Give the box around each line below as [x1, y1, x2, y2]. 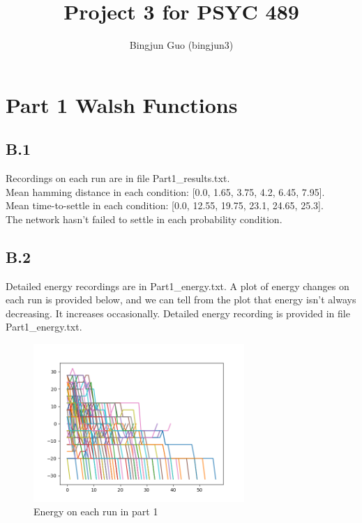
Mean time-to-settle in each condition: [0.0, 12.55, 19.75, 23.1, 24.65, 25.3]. [6, 198, 324, 213]
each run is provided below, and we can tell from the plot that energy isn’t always [6, 292, 356, 307]
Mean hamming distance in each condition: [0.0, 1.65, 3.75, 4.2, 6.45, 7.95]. [6, 184, 325, 199]
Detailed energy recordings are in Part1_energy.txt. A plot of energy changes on [6, 278, 349, 293]
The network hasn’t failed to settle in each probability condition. [6, 211, 282, 226]
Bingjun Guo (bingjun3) [129, 38, 234, 52]
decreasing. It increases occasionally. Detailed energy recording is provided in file [6, 305, 350, 320]
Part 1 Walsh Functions [6, 90, 238, 119]
